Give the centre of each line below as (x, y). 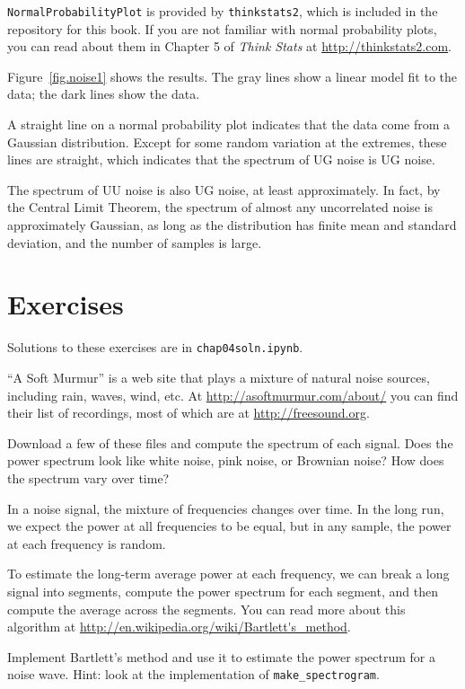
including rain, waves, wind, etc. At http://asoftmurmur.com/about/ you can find (233, 395)
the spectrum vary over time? (88, 477)
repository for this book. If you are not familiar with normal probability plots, (222, 28)
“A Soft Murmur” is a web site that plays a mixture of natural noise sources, (219, 377)
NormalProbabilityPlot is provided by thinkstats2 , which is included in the (223, 11)
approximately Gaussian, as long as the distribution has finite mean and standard (232, 225)
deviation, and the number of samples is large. (135, 242)
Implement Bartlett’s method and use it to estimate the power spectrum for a (221, 656)
